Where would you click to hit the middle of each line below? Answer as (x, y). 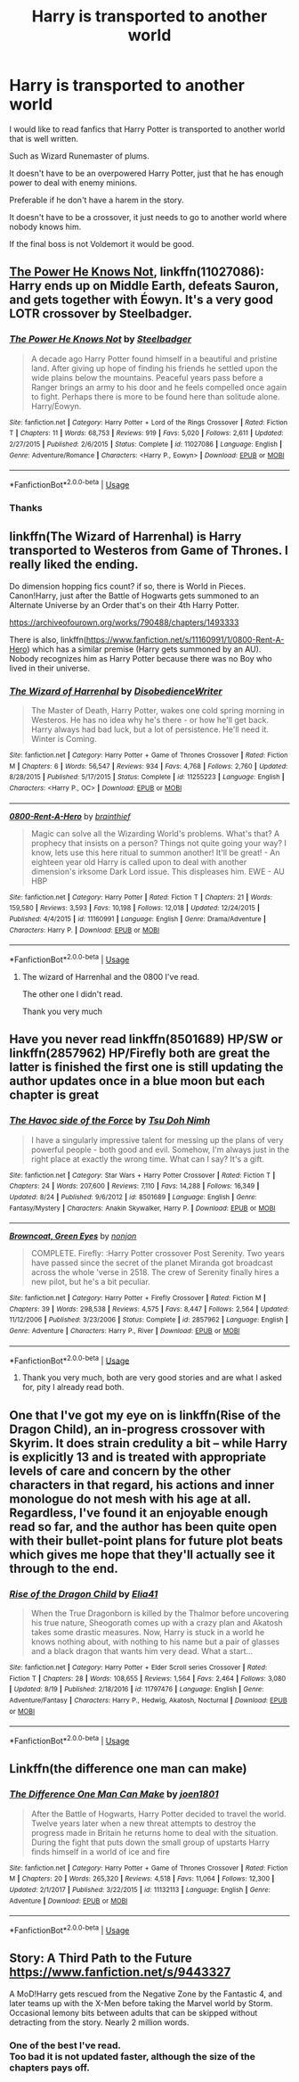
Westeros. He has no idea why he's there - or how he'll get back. (150, 720)
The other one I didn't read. (72, 994)
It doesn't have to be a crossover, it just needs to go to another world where (148, 217)
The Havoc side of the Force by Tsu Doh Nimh (110, 1121)
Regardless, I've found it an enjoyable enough (139, 1513)
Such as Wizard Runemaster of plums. (79, 156)
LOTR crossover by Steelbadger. (101, 314)
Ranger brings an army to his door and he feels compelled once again (159, 387)
